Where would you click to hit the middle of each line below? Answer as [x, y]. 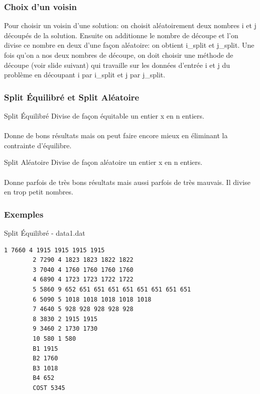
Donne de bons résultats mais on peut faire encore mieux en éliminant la [116, 135]
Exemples [24, 214]
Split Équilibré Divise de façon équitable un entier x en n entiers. [104, 116]
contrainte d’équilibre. [38, 145]
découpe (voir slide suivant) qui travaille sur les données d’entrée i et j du [117, 65]
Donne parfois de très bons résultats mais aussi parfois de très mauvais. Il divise [127, 182]
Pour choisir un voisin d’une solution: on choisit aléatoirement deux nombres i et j [130, 25]
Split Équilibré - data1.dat [45, 232]
